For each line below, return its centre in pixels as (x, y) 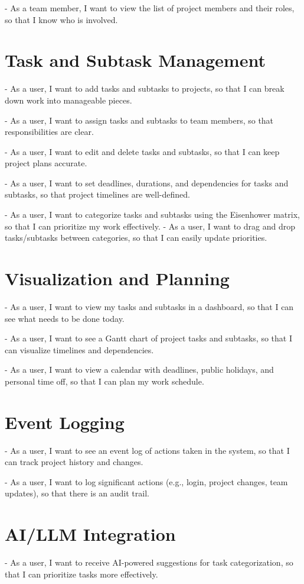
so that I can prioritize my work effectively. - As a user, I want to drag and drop (150, 226)
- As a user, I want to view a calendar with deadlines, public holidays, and (139, 370)
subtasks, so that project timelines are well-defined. (97, 194)
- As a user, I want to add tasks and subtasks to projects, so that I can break (145, 88)
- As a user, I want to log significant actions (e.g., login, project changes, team (146, 481)
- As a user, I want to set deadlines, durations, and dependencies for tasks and (147, 183)
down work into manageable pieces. (68, 100)
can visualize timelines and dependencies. (79, 349)
